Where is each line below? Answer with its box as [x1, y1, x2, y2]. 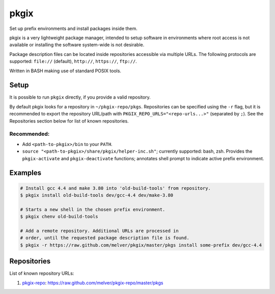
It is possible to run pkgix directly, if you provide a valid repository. [9, 94, 151, 100]
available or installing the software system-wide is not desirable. [9, 42, 145, 48]
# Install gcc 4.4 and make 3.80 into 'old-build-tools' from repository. [20, 185, 211, 191]
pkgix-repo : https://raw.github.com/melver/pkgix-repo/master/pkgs [22, 280, 163, 286]
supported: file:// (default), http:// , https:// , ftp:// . [9, 58, 137, 65]
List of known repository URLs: [9, 270, 74, 277]
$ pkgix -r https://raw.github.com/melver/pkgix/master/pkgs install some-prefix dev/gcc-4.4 [20, 242, 262, 248]
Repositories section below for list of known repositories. [9, 117, 129, 124]
